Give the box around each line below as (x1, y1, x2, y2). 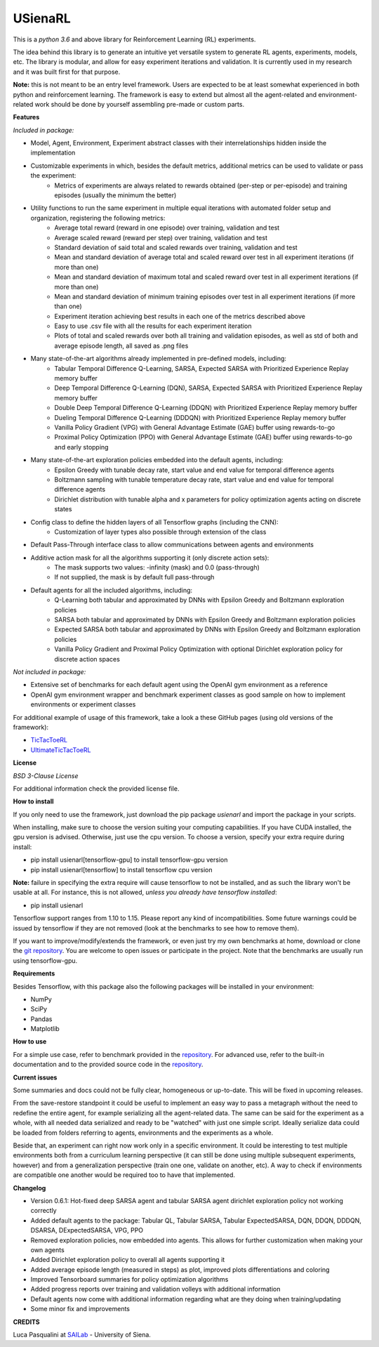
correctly (30, 1207, 57, 1215)
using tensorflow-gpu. (13, 956, 78, 965)
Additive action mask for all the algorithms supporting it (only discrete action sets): (30, 553, 270, 562)
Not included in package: (13, 667, 86, 676)
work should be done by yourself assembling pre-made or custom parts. (34, 100, 245, 108)
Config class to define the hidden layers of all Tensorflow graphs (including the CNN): (30, 518, 279, 526)
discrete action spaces (54, 655, 121, 663)
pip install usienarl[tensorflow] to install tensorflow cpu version (30, 865, 213, 874)
